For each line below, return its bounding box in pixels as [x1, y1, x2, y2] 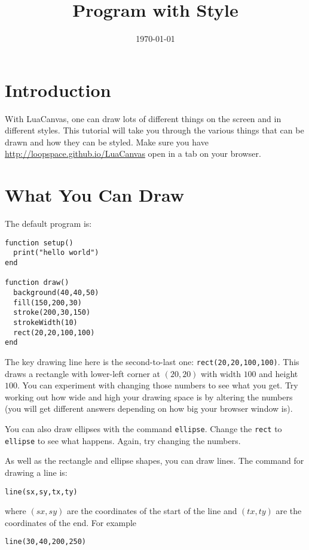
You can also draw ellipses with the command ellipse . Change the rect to [5, 423, 282, 434]
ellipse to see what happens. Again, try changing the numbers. [5, 434, 241, 446]
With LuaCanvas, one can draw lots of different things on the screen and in [5, 112, 282, 124]
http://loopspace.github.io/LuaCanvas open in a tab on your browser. [5, 147, 261, 160]
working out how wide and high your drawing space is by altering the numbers [5, 390, 293, 403]
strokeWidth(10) [13, 318, 78, 327]
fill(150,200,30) [13, 298, 82, 307]
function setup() [5, 238, 74, 247]
